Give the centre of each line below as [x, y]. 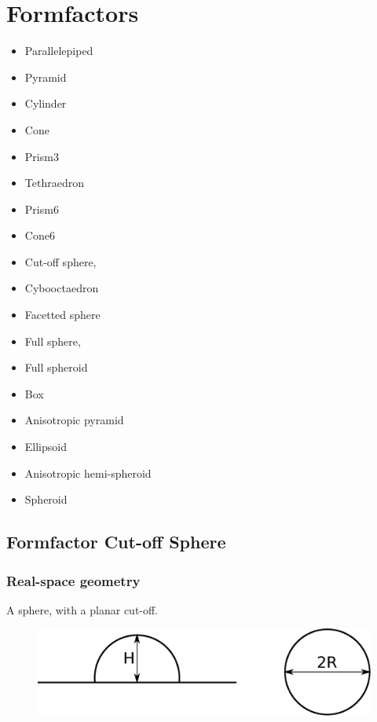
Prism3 [42, 156]
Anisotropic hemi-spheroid [88, 473]
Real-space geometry [73, 580]
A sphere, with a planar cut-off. [82, 609]
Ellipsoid [46, 447]
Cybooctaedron [62, 288]
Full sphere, [53, 341]
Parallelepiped [59, 51]
